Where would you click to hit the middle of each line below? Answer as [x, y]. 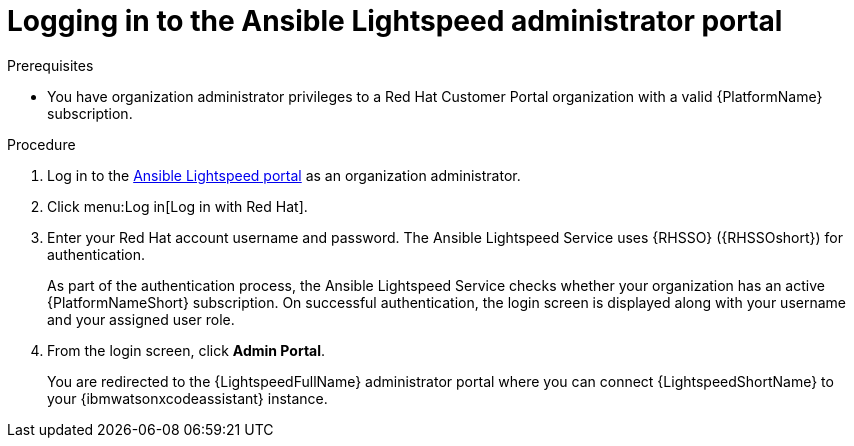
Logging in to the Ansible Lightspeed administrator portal [395, 21]
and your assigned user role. [141, 319]
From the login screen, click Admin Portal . [186, 350]
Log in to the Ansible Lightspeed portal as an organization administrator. [284, 175]
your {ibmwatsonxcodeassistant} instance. [187, 398]
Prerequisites [50, 65]
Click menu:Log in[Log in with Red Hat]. [177, 206]
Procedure [41, 144]
